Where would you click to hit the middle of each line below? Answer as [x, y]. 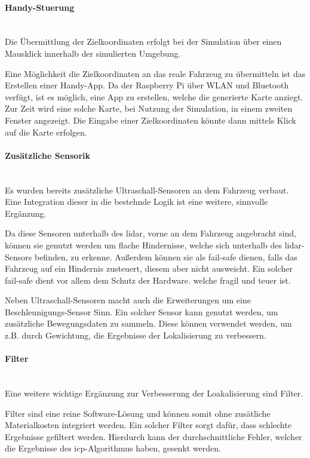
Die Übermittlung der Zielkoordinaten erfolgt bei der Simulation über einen [143, 42]
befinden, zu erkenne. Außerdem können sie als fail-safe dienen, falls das [166, 256]
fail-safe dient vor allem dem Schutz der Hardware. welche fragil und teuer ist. [148, 280]
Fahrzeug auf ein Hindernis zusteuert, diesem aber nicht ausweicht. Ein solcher [149, 268]
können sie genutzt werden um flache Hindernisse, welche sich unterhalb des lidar [153, 245]
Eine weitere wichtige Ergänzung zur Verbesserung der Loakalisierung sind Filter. [154, 393]
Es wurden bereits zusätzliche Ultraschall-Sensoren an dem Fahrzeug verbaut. [147, 190]
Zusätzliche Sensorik [47, 155]
